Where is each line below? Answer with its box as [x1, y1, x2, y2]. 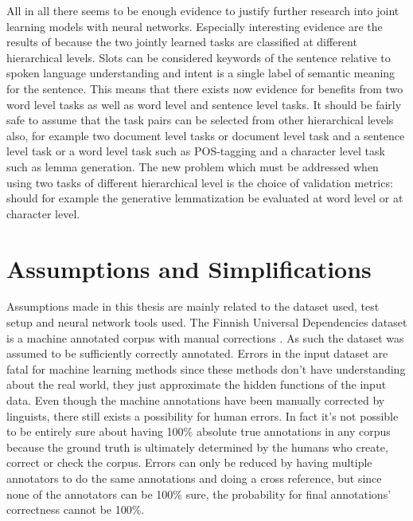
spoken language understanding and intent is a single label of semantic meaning [6, 65, 395, 81]
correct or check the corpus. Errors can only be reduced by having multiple [6, 454, 372, 471]
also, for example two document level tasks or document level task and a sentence [6, 127, 405, 143]
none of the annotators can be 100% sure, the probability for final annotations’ [6, 485, 392, 502]
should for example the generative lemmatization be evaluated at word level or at [6, 190, 403, 206]
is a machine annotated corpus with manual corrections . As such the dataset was [6, 329, 404, 346]
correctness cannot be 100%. [6, 501, 145, 518]
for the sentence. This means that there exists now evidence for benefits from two [6, 80, 403, 96]
